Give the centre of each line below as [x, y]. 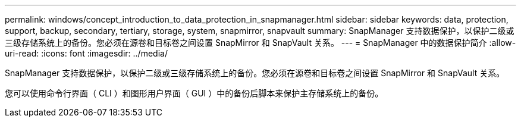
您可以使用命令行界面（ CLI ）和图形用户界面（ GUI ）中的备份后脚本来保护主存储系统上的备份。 [194, 93]
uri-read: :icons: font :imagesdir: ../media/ [86, 53]
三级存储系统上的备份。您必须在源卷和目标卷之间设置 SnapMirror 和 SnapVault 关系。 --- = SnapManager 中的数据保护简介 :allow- [260, 43]
